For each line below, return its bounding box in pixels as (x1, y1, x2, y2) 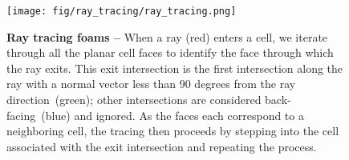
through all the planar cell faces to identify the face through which (6, 44, 334, 61)
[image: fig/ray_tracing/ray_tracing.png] (6, 6, 237, 17)
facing (6, 106, 36, 123)
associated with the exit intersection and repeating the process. (6, 138, 317, 154)
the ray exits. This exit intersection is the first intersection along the (6, 59, 343, 76)
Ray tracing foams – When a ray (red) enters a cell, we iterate (6, 28, 328, 45)
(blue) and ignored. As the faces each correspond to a (41, 106, 304, 123)
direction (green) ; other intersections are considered (6, 91, 262, 108)
